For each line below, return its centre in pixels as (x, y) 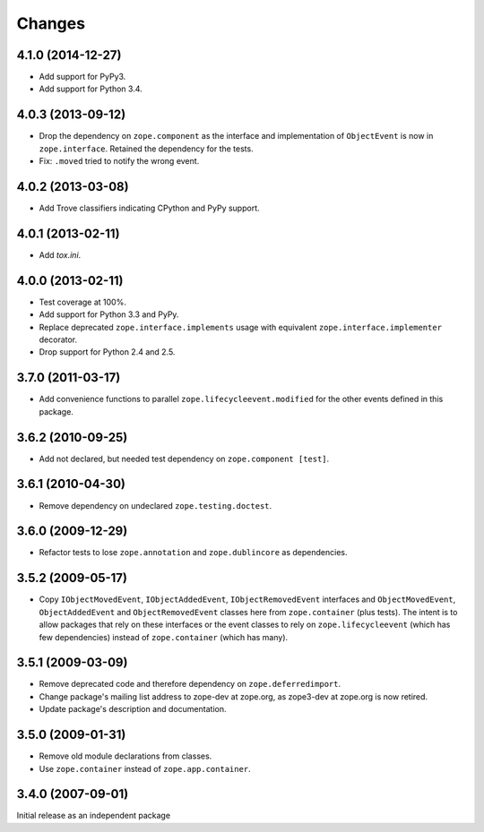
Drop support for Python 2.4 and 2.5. (107, 352)
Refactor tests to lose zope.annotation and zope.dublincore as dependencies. (193, 553)
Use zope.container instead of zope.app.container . (145, 768)
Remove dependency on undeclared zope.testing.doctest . (156, 505)
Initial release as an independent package (93, 816)
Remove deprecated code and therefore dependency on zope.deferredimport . (190, 684)
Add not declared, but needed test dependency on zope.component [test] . (184, 459)
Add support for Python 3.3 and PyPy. (109, 314)
